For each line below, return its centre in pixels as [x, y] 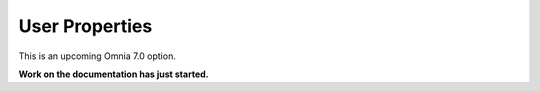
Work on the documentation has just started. [113, 74]
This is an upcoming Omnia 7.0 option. [97, 56]
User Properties [85, 26]
